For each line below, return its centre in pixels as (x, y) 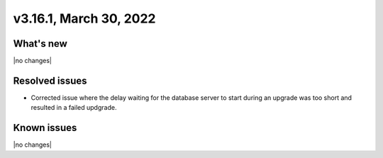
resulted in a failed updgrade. (74, 108)
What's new (40, 44)
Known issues (45, 128)
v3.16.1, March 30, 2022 (84, 18)
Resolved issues (50, 80)
